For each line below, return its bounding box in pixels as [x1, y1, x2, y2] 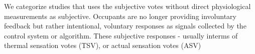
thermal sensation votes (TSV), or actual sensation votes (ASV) [4, 40, 201, 50]
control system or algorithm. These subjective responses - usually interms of [4, 30, 238, 40]
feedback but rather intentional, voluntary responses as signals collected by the [4, 20, 246, 31]
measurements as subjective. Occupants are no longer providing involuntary [4, 10, 236, 21]
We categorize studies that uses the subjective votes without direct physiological [4, 1, 251, 11]
